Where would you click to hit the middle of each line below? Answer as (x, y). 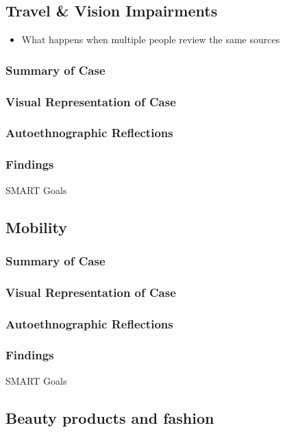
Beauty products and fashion (110, 417)
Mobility (36, 227)
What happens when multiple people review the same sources (151, 39)
